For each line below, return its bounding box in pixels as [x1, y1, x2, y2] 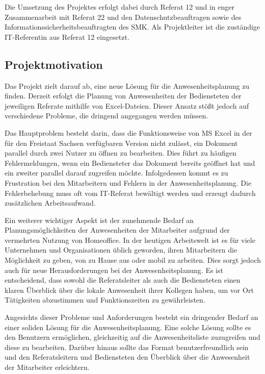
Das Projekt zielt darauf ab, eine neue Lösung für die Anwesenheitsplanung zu [5, 80, 250, 91]
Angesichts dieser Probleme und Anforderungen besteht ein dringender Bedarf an [5, 312, 258, 322]
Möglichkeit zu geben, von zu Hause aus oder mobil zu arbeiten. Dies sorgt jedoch [5, 255, 261, 265]
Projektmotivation [5, 56, 103, 72]
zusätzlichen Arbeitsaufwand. [5, 197, 96, 208]
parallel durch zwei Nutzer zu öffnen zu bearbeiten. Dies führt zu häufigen [5, 147, 236, 158]
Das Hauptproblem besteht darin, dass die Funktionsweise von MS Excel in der [5, 127, 252, 138]
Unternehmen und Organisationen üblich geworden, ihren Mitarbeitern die [5, 244, 237, 255]
